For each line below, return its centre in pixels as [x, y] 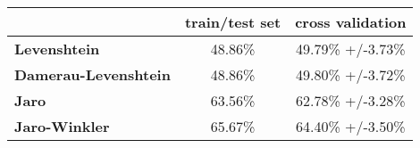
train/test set [233, 22]
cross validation [351, 22]
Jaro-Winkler [62, 126]
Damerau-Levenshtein [92, 74]
